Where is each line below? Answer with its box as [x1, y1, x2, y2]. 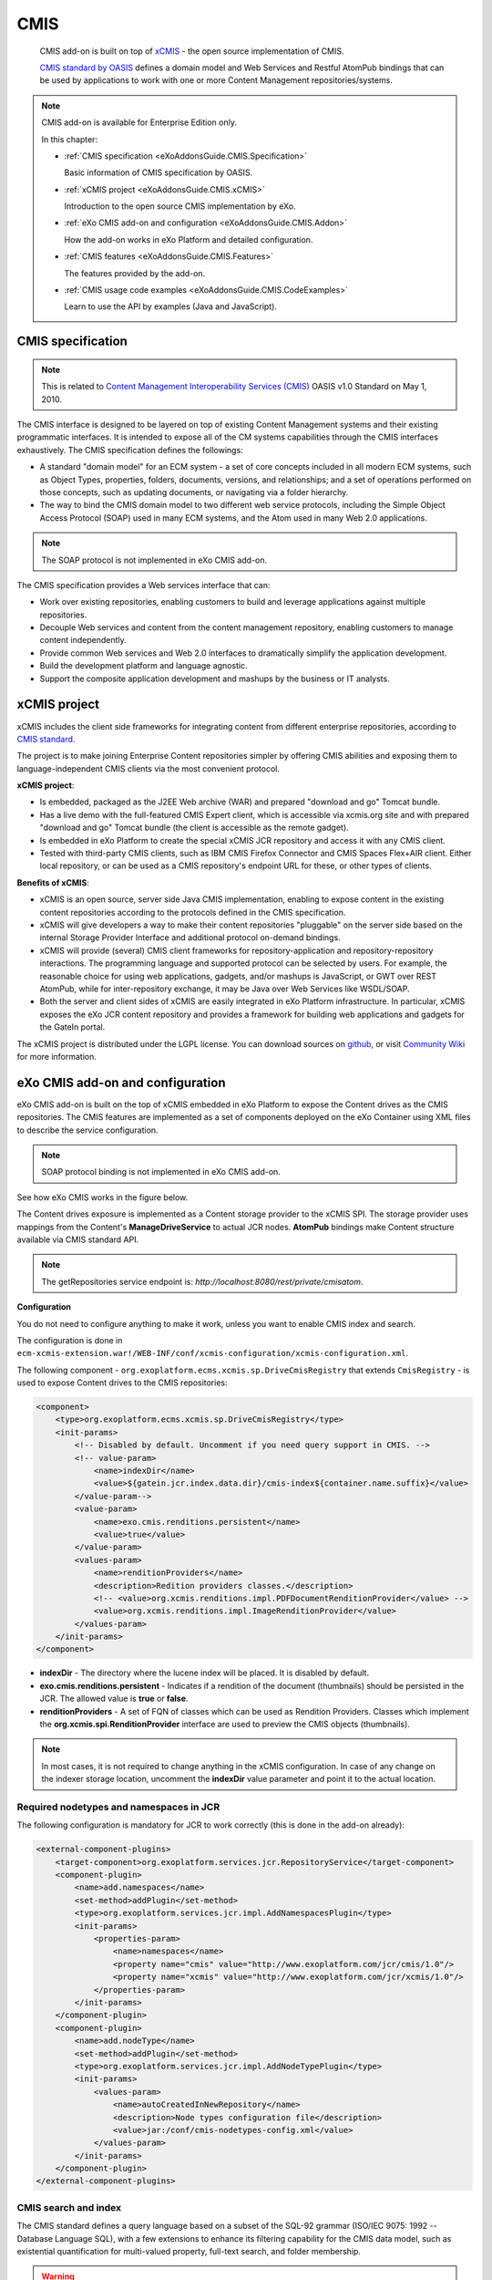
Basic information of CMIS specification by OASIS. [64, 167, 253, 178]
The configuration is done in [16, 1334, 123, 1345]
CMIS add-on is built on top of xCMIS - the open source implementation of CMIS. [39, 46, 344, 57]
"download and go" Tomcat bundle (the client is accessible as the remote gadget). [39, 822, 350, 834]
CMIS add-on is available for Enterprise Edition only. [41, 117, 237, 128]
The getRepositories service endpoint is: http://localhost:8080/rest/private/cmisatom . [41, 1276, 364, 1287]
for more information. [16, 1051, 97, 1062]
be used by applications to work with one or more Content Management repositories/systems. [39, 75, 394, 86]
